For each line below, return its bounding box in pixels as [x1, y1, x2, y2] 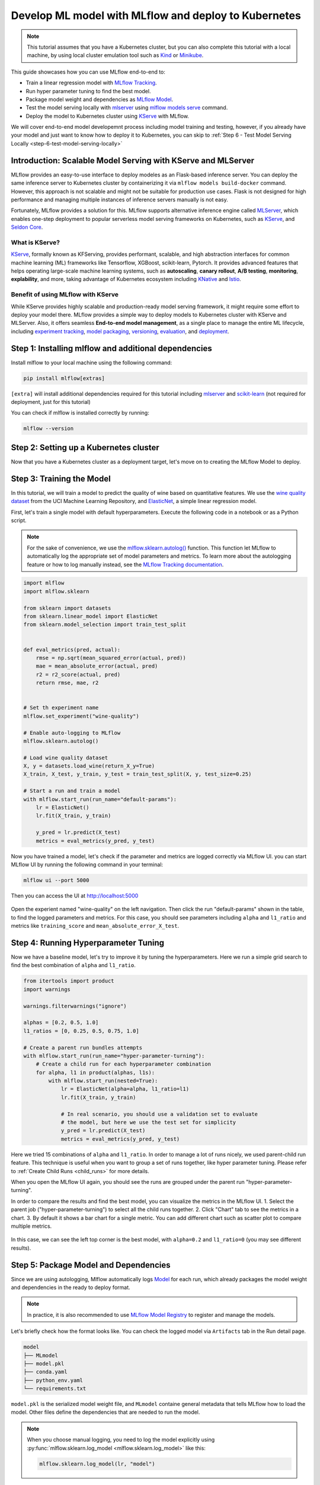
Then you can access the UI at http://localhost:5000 [11, 892, 139, 899]
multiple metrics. [11, 1222, 52, 1230]
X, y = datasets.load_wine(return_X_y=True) [23, 763, 155, 769]
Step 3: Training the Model [11, 473, 111, 484]
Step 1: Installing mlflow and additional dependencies [11, 343, 213, 353]
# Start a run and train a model [23, 788, 121, 794]
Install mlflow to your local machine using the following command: [11, 359, 172, 366]
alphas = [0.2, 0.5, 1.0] [23, 1019, 99, 1026]
